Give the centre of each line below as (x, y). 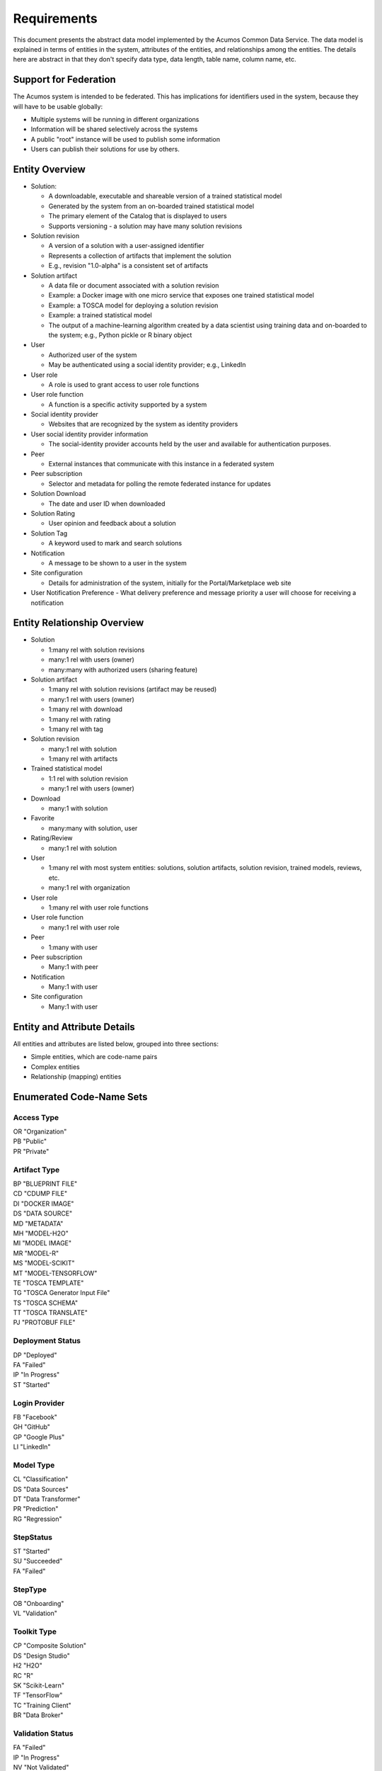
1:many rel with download (86, 709)
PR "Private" (31, 1151)
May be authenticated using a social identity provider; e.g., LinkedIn (147, 365)
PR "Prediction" (36, 1509)
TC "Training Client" (42, 1705)
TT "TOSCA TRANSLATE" (50, 1313)
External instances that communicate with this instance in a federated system (161, 464)
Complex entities (56, 1067)
